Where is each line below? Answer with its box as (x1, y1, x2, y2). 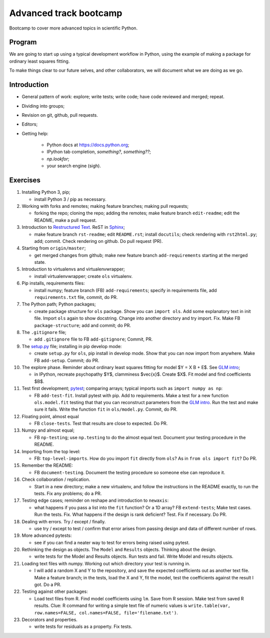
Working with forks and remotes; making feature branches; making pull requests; (21, 203, 188, 209)
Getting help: (21, 130, 48, 136)
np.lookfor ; (46, 156, 69, 162)
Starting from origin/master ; (21, 245, 86, 251)
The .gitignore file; (21, 329, 67, 335)
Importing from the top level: (21, 448, 80, 454)
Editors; (21, 121, 38, 127)
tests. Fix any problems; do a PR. (34, 490, 102, 496)
